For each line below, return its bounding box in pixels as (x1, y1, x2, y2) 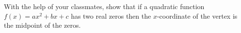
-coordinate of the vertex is (157, 11, 238, 21)
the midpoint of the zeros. (4, 20, 81, 30)
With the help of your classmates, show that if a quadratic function (4, 1, 205, 11)
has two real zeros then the (71, 11, 151, 21)
